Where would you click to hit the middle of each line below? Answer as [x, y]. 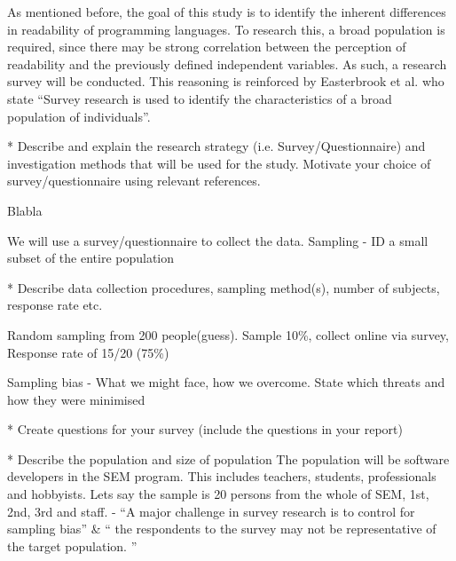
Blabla [25, 210]
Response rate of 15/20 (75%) [88, 352]
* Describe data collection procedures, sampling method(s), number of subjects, [224, 287]
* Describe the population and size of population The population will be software [228, 458]
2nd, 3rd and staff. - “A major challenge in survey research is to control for [211, 511]
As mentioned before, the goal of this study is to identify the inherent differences [227, 12]
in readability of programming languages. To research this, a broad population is [226, 29]
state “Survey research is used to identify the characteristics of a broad [200, 98]
